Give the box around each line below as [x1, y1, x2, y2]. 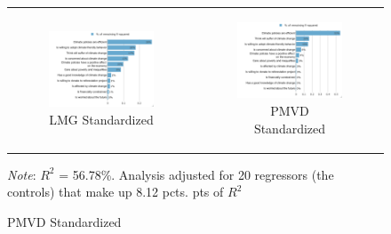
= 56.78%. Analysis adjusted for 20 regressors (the [59, 165, 334, 183]
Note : [7, 165, 36, 183]
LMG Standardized [49, 109, 154, 128]
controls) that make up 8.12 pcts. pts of [7, 182, 224, 201]
